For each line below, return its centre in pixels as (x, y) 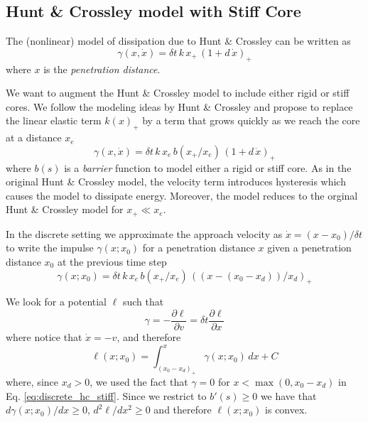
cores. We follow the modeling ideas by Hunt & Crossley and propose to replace (179, 106)
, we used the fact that (139, 381)
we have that (288, 395)
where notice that (44, 337)
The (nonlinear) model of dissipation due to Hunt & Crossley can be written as (178, 41)
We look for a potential (56, 302)
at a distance (34, 137)
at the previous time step (112, 261)
